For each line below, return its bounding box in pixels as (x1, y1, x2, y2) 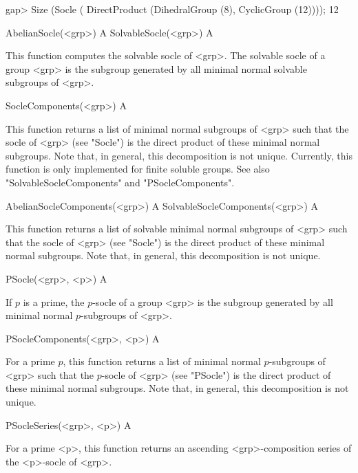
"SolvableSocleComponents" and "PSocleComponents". (6, 175, 235, 189)
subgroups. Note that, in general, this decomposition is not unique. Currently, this (6, 148, 352, 162)
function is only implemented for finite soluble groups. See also (6, 162, 270, 176)
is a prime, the (23, 294, 85, 309)
